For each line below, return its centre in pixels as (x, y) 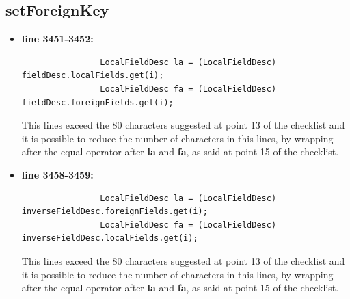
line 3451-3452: (57, 39)
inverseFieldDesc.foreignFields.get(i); (115, 212)
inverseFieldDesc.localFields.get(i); (110, 238)
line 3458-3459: (57, 174)
